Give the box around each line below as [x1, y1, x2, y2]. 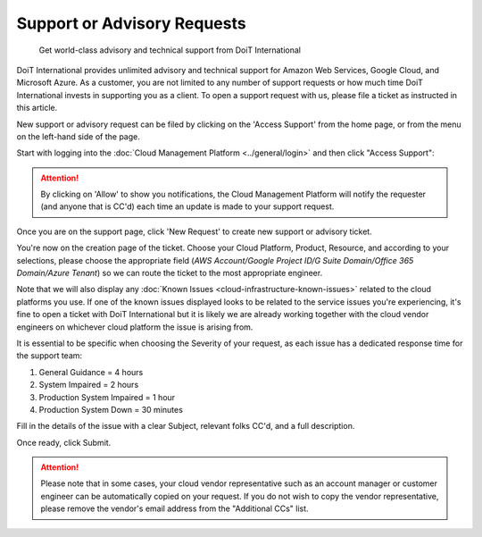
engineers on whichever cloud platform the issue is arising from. [16, 322, 253, 332]
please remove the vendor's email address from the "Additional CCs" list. [40, 503, 309, 514]
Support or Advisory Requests [16, 13, 246, 33]
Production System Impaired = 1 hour [38, 391, 176, 402]
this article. [16, 103, 58, 113]
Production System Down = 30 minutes [38, 404, 183, 415]
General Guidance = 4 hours [38, 366, 144, 377]
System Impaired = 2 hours [38, 380, 139, 390]
